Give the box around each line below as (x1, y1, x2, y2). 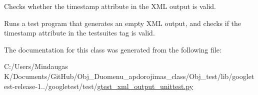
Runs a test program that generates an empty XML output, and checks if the (4, 17, 241, 28)
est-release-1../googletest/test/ (4, 80, 97, 91)
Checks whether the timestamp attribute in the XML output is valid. (4, 1, 216, 11)
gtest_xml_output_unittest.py (97, 80, 193, 91)
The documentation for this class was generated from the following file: (4, 44, 221, 54)
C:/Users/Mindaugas (4, 61, 68, 71)
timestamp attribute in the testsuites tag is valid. (4, 27, 155, 38)
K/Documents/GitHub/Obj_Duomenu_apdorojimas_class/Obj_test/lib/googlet (4, 70, 254, 81)
